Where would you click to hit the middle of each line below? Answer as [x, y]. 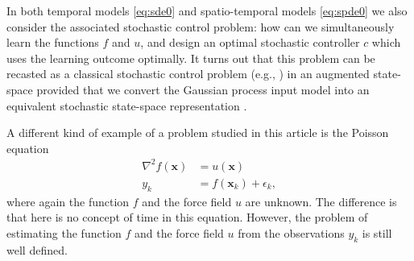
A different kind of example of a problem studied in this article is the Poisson [198, 133]
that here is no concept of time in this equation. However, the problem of [187, 217]
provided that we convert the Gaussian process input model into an [203, 89]
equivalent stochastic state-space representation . [127, 105]
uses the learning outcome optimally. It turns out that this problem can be [191, 58]
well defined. [37, 249]
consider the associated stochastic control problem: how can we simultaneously [201, 26]
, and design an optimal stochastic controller [250, 42]
